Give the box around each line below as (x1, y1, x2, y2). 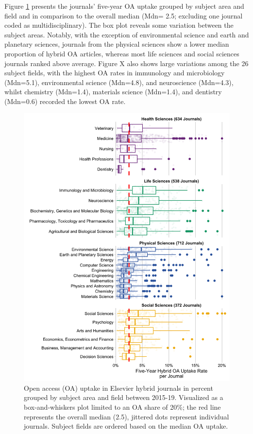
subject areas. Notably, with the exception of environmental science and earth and (4, 29, 249, 39)
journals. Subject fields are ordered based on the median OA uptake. (24, 421, 228, 431)
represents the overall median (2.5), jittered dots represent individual (24, 411, 229, 421)
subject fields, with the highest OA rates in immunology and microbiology (4, 68, 225, 78)
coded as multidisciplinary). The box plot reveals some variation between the (4, 20, 234, 30)
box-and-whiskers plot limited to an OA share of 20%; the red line (24, 401, 221, 412)
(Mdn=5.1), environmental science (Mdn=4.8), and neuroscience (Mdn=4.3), (4, 77, 234, 87)
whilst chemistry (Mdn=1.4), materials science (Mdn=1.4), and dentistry (4, 87, 222, 97)
